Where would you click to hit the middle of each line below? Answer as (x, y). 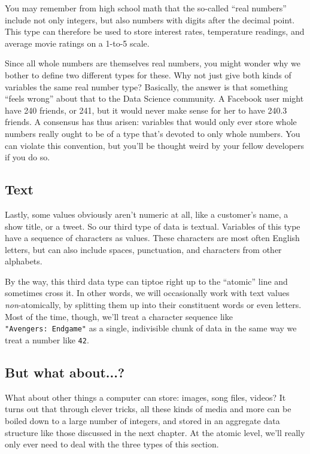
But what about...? (65, 372)
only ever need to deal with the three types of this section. (112, 444)
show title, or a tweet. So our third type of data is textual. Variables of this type (153, 226)
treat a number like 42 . (47, 339)
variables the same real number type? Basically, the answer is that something (146, 86)
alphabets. (24, 261)
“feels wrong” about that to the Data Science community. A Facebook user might (154, 98)
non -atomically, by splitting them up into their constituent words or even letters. (153, 305)
